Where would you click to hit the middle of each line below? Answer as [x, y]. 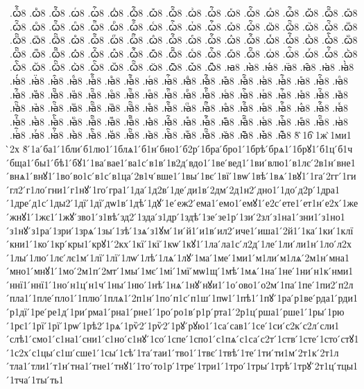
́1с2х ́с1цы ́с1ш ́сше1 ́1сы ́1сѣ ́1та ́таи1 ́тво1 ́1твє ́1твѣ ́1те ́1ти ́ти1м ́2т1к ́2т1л [174, 352]
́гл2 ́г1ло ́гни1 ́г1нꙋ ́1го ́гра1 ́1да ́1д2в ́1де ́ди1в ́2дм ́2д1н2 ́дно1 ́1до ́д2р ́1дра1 [175, 189]
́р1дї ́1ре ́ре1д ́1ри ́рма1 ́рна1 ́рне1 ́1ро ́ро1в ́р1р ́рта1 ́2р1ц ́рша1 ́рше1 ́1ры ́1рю [177, 312]
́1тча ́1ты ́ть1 [37, 380]
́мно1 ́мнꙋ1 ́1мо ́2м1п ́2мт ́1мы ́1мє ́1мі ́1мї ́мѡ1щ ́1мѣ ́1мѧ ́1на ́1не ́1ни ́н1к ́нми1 [182, 271]
